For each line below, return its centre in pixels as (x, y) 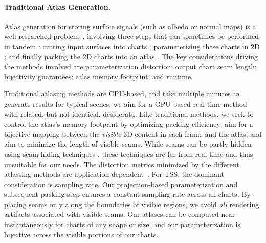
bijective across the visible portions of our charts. (81, 234)
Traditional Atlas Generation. (58, 6)
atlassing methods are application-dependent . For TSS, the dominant (114, 174)
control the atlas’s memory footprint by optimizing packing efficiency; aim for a (129, 124)
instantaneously (29, 224)
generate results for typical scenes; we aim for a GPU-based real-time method (126, 103)
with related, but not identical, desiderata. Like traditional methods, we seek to (129, 114)
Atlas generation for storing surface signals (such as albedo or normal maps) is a (130, 26)
